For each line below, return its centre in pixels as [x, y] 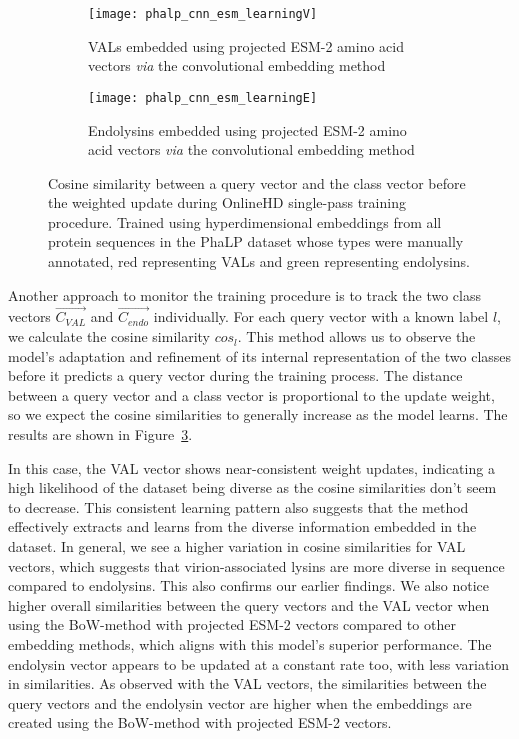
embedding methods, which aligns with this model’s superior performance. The [250, 643]
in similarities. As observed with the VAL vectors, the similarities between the [247, 683]
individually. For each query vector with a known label [321, 316]
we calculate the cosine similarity [109, 336]
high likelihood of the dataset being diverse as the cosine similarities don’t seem [252, 487]
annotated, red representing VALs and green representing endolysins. [259, 261]
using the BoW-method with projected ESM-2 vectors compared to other [232, 624]
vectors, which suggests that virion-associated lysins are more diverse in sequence [256, 565]
